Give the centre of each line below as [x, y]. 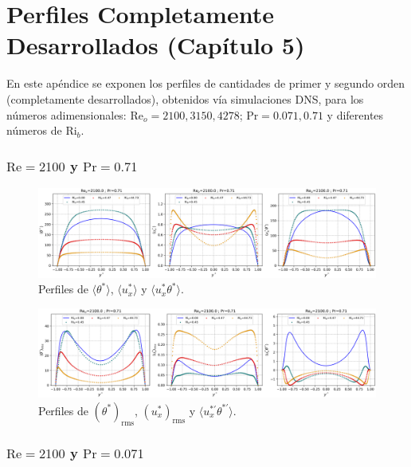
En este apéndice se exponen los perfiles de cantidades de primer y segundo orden [206, 83]
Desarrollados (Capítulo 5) [156, 45]
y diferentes [355, 114]
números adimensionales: [67, 114]
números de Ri [42, 130]
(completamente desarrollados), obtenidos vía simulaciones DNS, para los [185, 98]
